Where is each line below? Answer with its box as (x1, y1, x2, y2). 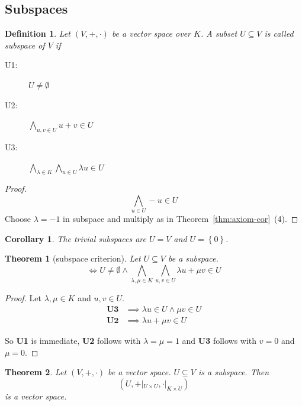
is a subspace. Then (198, 366, 269, 378)
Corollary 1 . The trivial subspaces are (5, 232, 146, 244)
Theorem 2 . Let (5, 366, 67, 378)
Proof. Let (5, 292, 41, 304)
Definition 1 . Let (5, 27, 70, 40)
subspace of (5, 38, 45, 51)
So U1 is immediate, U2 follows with (5, 334, 141, 347)
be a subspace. (168, 252, 219, 265)
